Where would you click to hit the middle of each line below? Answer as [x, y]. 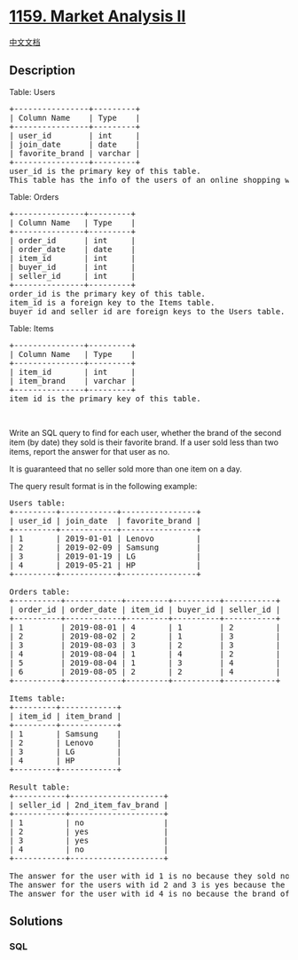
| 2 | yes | [89, 831]
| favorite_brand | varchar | [75, 153]
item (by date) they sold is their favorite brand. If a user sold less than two [144, 442]
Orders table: [40, 591]
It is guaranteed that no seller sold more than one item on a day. [125, 469]
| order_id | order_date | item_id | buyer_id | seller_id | [145, 609]
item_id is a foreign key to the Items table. [112, 302]
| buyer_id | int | [72, 267]
